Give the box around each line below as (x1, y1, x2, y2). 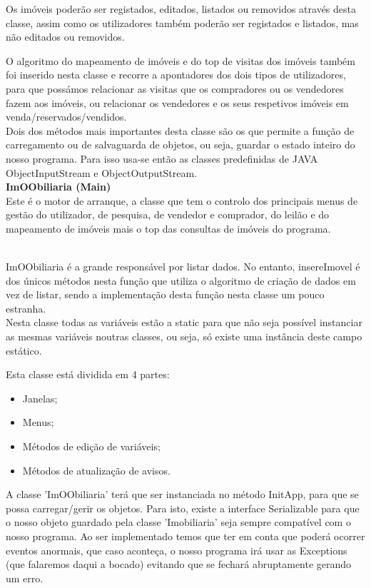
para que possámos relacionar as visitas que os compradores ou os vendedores (6, 81, 344, 96)
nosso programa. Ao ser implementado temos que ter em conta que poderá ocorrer (6, 529, 365, 543)
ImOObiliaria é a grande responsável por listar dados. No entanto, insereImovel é (6, 259, 360, 274)
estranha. (6, 300, 46, 315)
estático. (6, 343, 42, 358)
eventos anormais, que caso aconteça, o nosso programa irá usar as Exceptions (6, 542, 347, 557)
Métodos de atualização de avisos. (22, 462, 171, 477)
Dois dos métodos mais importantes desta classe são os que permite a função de (6, 123, 355, 138)
